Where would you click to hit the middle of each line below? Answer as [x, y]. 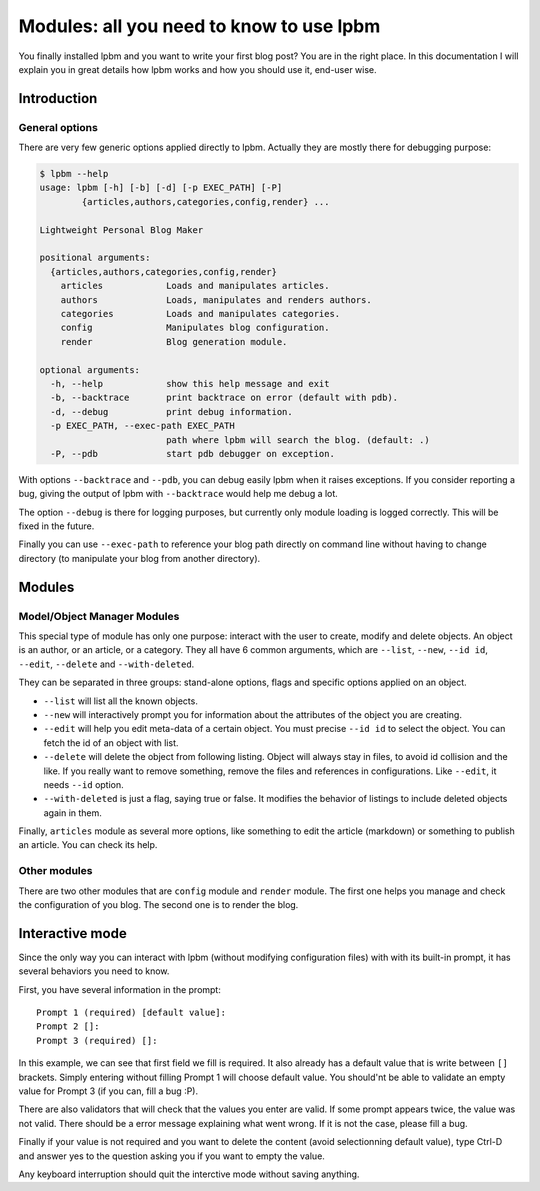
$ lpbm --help [74, 174]
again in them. [72, 812]
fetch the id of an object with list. [111, 742]
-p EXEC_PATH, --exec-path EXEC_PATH [142, 426]
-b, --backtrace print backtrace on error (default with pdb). [224, 398]
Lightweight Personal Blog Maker [121, 229]
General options [58, 127]
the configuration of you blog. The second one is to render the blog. [158, 904]
